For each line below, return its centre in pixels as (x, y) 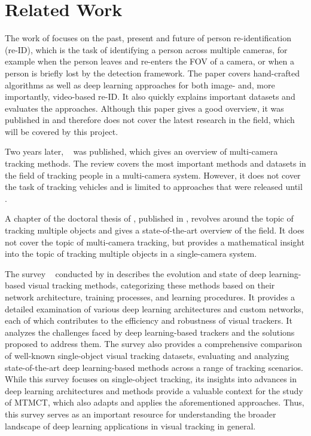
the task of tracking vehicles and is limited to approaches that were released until (154, 187)
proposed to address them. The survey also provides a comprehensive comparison (154, 344)
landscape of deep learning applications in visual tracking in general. (130, 426)
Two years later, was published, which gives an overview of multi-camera (141, 151)
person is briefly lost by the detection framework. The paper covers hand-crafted (152, 73)
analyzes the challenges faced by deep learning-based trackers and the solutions (150, 332)
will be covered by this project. (62, 131)
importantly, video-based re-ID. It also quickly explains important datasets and (150, 96)
